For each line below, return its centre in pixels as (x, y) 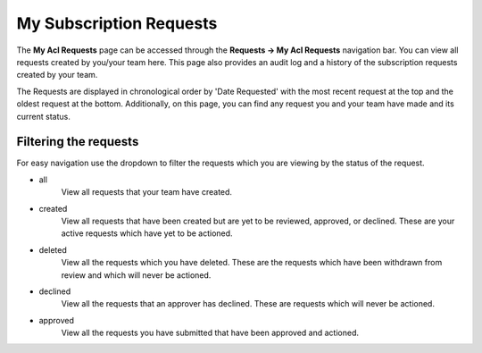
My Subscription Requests (117, 23)
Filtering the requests (78, 142)
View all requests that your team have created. (146, 192)
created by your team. (57, 75)
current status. (43, 116)
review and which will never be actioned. (136, 275)
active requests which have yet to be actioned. (147, 233)
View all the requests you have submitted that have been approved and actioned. (210, 333)
